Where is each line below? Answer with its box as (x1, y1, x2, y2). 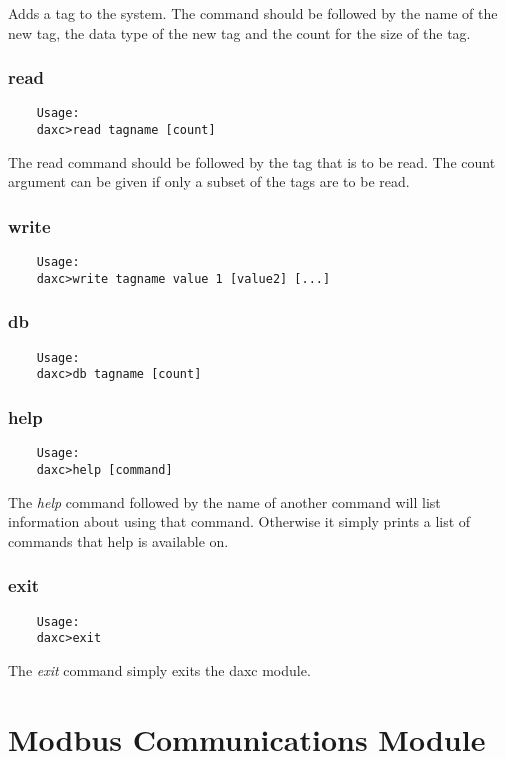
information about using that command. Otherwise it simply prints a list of (8, 511, 471, 532)
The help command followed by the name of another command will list (8, 491, 441, 512)
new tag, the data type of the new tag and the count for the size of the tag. (8, 22, 471, 43)
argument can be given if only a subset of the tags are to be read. (8, 171, 410, 192)
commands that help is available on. (8, 530, 229, 551)
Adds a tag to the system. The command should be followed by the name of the (8, 3, 498, 23)
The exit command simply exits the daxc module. (8, 659, 311, 680)
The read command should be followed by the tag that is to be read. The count (8, 151, 496, 172)
